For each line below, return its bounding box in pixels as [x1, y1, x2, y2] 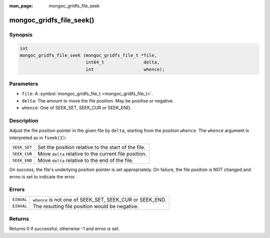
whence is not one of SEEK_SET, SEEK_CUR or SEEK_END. [32, 196, 167, 203]
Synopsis [9, 31, 32, 38]
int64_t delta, [85, 59, 160, 65]
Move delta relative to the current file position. [37, 150, 147, 157]
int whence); [85, 66, 165, 72]
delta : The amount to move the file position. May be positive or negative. [21, 97, 174, 103]
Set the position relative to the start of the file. [37, 144, 146, 151]
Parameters [9, 80, 38, 87]
